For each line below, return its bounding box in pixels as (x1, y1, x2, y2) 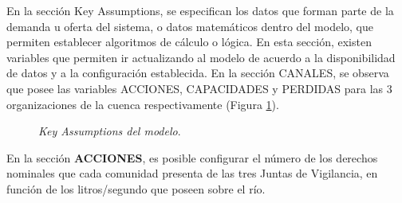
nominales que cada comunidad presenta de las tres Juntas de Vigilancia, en (6, 165, 378, 182)
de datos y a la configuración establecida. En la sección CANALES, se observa (6, 64, 389, 81)
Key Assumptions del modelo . (38, 123, 181, 139)
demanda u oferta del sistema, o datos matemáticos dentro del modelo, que (6, 18, 374, 34)
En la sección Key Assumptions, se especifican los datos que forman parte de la (6, 2, 394, 18)
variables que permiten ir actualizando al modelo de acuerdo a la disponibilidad (6, 49, 396, 65)
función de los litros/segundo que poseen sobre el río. (6, 180, 266, 197)
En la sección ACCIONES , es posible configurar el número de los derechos (6, 149, 378, 166)
